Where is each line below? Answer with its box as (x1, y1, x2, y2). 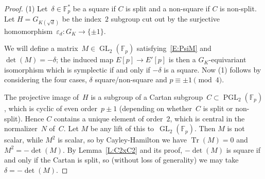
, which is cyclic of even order (4, 103, 97, 114)
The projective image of (4, 92, 79, 102)
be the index (62, 13, 101, 24)
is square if (226, 144, 261, 155)
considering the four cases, (4, 74, 87, 85)
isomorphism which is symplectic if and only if (4, 64, 150, 75)
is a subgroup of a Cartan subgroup (91, 92, 203, 102)
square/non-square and (95, 74, 167, 85)
